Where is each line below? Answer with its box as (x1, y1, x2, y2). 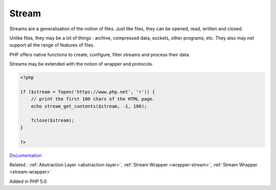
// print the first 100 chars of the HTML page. (31, 96, 155, 102)
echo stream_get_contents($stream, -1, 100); (31, 103, 147, 109)
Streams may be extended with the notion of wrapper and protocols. (9, 61, 153, 67)
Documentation (9, 152, 42, 158)
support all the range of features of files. (9, 42, 95, 48)
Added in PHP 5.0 (9, 178, 47, 184)
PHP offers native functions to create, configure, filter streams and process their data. (9, 51, 190, 57)
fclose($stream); (31, 118, 75, 123)
